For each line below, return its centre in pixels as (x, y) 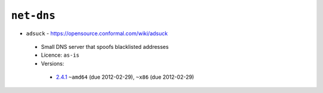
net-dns (33, 15)
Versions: (53, 63)
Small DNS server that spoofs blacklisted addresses (105, 46)
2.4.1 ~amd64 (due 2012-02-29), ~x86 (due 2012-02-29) (125, 77)
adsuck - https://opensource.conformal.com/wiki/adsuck (97, 33)
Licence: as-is (60, 55)
